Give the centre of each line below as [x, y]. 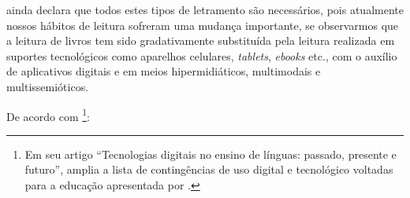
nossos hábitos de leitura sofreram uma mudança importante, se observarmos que [203, 25]
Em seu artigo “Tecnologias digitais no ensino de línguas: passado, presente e [211, 154]
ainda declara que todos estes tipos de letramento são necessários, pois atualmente [205, 9]
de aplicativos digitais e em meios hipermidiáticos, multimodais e [164, 71]
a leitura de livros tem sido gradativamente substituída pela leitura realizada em [201, 40]
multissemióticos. [48, 86]
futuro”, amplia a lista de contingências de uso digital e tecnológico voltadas [209, 169]
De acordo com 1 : [48, 115]
